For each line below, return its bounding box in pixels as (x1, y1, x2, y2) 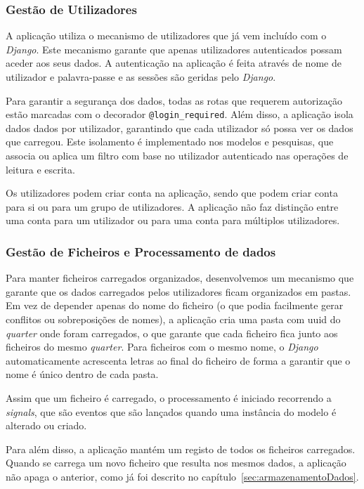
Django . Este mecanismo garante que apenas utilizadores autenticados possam (6, 41, 342, 56)
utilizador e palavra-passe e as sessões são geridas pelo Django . (6, 70, 276, 84)
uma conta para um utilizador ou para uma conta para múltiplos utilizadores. (6, 213, 340, 228)
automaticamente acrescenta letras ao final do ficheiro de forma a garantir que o (6, 353, 351, 367)
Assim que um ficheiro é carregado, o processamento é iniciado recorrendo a (6, 390, 332, 405)
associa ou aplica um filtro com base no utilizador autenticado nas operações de (6, 148, 349, 163)
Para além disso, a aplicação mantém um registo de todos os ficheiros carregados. (6, 441, 356, 456)
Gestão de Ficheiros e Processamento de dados (6, 242, 276, 260)
